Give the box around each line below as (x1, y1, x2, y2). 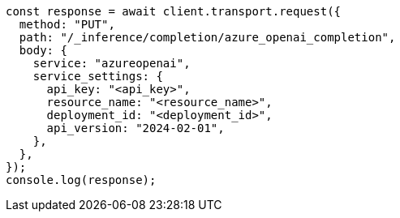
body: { (19, 44, 67, 57)
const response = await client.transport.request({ (6, 5, 342, 18)
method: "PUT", (19, 18, 115, 31)
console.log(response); (6, 173, 157, 186)
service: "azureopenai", (32, 57, 191, 70)
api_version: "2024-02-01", (46, 122, 225, 135)
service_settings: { (32, 70, 163, 83)
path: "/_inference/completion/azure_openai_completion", (19, 31, 396, 44)
